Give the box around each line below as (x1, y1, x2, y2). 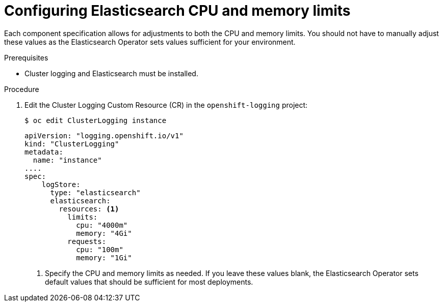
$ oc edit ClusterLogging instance (24, 116, 167, 125)
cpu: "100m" (76, 245, 123, 254)
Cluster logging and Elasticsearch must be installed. (24, 69, 198, 78)
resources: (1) (59, 204, 119, 213)
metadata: (24, 147, 63, 156)
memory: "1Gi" (76, 253, 132, 262)
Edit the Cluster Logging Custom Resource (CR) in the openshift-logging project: (24, 100, 308, 109)
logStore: (41, 180, 81, 189)
